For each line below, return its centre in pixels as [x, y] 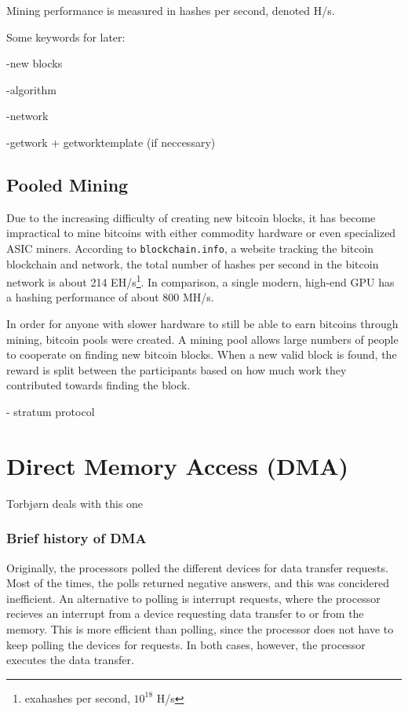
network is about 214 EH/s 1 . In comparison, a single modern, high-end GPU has [200, 281]
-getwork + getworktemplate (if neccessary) [111, 142]
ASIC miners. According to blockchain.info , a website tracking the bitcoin [190, 248]
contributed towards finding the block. [98, 385]
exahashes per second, [77, 697]
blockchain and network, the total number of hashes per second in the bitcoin [193, 263]
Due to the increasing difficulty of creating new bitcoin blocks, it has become [191, 217]
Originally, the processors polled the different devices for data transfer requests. [197, 567]
